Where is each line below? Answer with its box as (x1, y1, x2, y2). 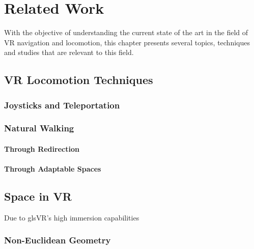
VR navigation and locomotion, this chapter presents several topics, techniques (4, 37, 250, 47)
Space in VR (4, 188, 72, 204)
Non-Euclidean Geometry (4, 234, 111, 246)
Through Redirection (4, 143, 79, 154)
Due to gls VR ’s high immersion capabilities (4, 212, 139, 223)
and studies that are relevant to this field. (4, 47, 134, 58)
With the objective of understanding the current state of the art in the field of (4, 27, 248, 38)
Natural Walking (4, 122, 74, 134)
